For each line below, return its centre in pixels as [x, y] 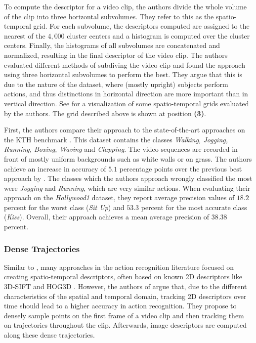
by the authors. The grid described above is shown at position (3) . [105, 113]
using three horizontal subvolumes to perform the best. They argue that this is [123, 74]
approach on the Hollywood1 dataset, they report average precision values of [119, 197]
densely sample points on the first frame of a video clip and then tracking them [124, 315]
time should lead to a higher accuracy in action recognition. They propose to [120, 306]
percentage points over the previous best [181, 168]
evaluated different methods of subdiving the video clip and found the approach [125, 64]
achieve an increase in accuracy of [55, 168]
